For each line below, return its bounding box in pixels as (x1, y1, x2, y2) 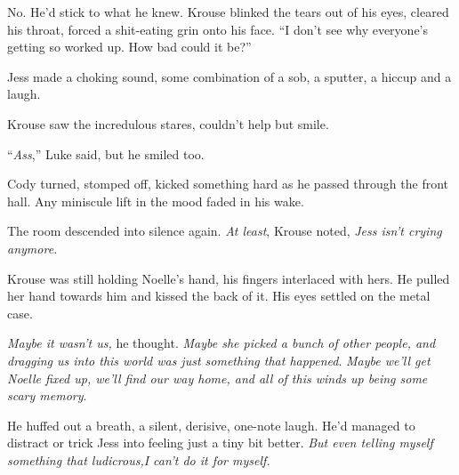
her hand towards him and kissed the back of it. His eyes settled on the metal (7, 286, 431, 305)
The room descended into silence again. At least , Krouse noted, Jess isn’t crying (7, 221, 442, 240)
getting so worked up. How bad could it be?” (7, 37, 252, 56)
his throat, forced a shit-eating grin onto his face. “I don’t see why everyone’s (7, 20, 429, 38)
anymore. (7, 238, 58, 257)
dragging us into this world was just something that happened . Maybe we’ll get (7, 350, 431, 369)
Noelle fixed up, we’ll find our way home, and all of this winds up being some (7, 368, 428, 387)
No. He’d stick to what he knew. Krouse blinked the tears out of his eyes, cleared (7, 3, 449, 20)
